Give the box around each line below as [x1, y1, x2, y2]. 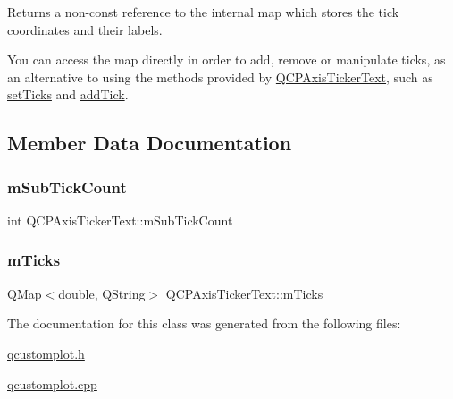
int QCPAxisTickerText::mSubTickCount [7, 210, 233, 229]
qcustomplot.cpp [7, 374, 97, 393]
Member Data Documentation [7, 129, 292, 157]
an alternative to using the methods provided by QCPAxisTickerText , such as [7, 67, 433, 86]
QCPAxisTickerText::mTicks [165, 284, 323, 302]
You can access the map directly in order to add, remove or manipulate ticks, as [7, 50, 446, 69]
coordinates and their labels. [7, 20, 163, 38]
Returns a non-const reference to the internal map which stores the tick [7, 3, 399, 21]
